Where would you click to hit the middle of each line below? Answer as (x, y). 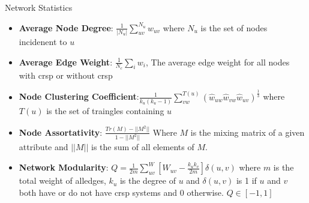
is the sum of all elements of (143, 147)
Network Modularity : (64, 167)
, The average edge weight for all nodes (217, 62)
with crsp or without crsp (66, 75)
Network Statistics (39, 7)
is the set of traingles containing (105, 111)
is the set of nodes (234, 27)
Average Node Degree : (66, 27)
